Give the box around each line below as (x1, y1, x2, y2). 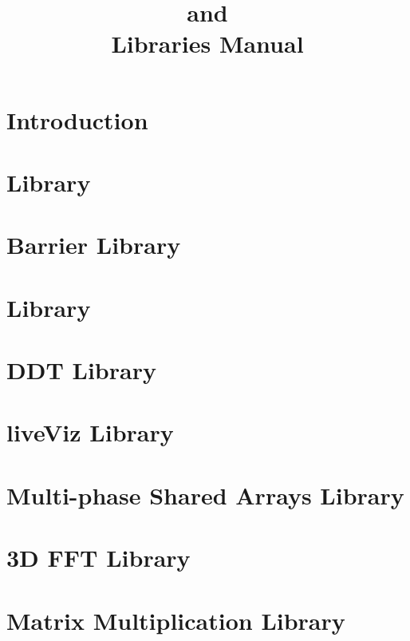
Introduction (6, 103, 148, 136)
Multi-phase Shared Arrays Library (6, 478, 404, 511)
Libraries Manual (111, 27, 304, 60)
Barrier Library (6, 228, 181, 261)
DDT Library (6, 354, 156, 386)
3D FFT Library (6, 541, 191, 574)
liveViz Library (6, 416, 174, 449)
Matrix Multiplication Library (6, 603, 345, 636)
